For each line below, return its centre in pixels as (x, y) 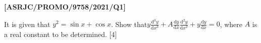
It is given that (27, 24)
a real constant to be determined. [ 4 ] (61, 34)
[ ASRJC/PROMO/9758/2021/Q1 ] (65, 6)
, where (231, 24)
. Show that (129, 24)
